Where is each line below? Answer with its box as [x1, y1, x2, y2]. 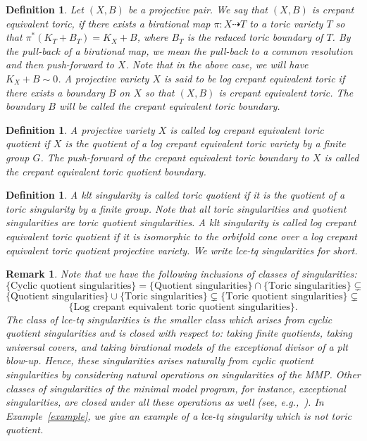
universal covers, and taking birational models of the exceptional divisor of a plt [6, 339, 349, 354]
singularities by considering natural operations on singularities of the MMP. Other [6, 367, 361, 382]
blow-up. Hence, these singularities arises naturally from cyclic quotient [6, 353, 313, 368]
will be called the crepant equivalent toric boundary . [58, 99, 280, 113]
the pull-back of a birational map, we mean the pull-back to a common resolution [6, 43, 353, 58]
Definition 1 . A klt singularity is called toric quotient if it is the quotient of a [6, 187, 345, 202]
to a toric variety [249, 15, 323, 30]
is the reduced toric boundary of [187, 30, 323, 44]
